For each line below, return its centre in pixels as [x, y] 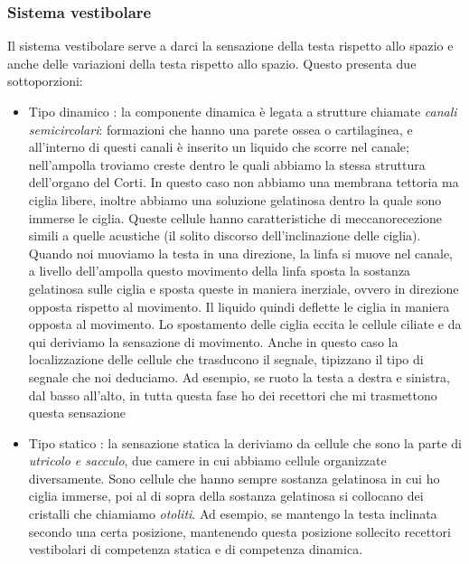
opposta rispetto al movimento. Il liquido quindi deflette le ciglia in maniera [239, 306]
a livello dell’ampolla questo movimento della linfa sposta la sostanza [220, 271]
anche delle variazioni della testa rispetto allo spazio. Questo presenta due [212, 63]
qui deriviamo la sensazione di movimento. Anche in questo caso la [213, 341]
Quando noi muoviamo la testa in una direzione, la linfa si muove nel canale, [240, 253]
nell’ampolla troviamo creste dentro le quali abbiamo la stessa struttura [227, 164]
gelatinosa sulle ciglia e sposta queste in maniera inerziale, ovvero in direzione [244, 288]
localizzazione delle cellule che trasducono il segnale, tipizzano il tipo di [226, 359]
